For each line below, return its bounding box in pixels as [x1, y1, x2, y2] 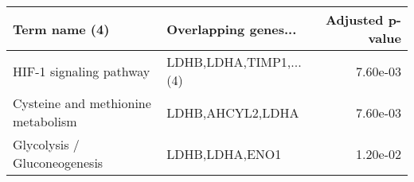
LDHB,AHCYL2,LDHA [166, 103, 299, 122]
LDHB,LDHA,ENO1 [166, 144, 282, 163]
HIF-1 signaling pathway [13, 61, 150, 80]
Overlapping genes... [166, 19, 297, 38]
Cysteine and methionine [13, 94, 151, 112]
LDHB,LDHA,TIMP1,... [166, 52, 302, 71]
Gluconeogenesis [13, 153, 103, 172]
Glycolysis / [13, 135, 80, 153]
